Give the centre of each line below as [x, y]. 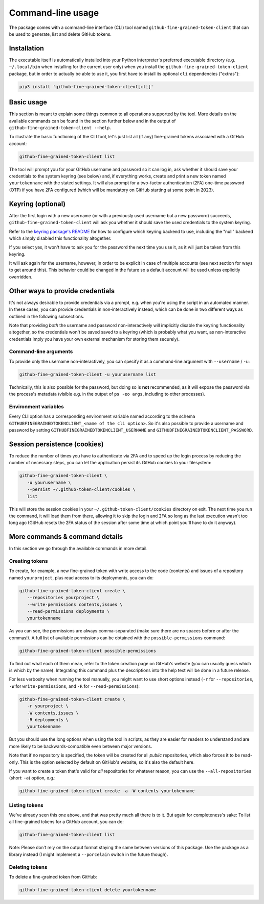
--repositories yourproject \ [63, 598]
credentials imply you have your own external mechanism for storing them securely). [94, 339]
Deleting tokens [28, 867]
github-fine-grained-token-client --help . [60, 127]
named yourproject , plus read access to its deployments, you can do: [81, 578]
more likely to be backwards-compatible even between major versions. [81, 746]
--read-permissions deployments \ [68, 611]
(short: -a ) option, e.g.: [32, 778]
